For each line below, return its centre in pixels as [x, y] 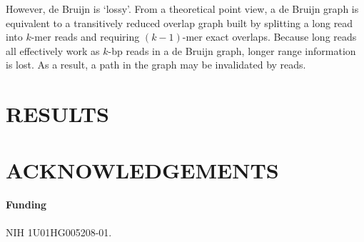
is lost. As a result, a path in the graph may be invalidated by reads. [156, 65]
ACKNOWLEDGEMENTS [142, 170]
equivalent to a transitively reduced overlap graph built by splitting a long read [180, 22]
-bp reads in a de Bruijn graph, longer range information [232, 50]
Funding [26, 205]
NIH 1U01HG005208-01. [59, 232]
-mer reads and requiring [85, 37]
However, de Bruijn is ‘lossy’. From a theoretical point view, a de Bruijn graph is [182, 9]
